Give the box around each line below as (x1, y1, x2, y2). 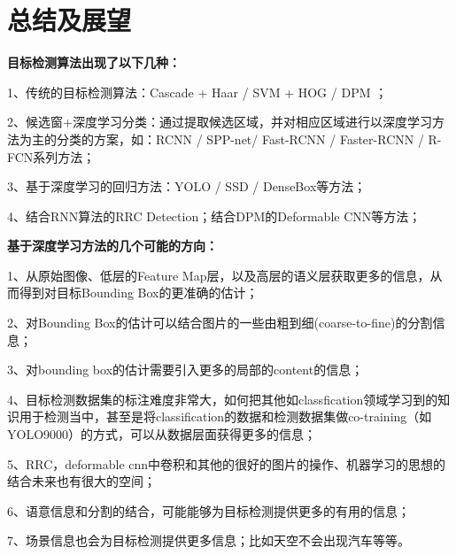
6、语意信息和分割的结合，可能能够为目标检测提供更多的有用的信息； (7, 501, 410, 520)
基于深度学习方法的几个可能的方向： (7, 236, 218, 255)
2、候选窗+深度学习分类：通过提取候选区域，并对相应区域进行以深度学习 (7, 112, 432, 131)
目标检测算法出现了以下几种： (7, 53, 181, 72)
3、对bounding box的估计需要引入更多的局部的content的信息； (7, 360, 364, 379)
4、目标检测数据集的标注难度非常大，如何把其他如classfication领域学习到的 (7, 389, 438, 408)
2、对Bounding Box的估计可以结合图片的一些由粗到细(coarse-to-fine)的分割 (7, 313, 433, 332)
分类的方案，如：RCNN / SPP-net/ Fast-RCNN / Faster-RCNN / (56, 129, 424, 148)
